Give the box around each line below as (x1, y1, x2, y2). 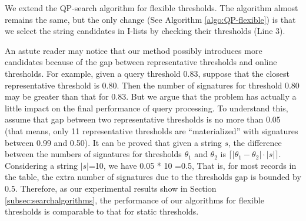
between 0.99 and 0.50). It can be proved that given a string (5, 136, 222, 148)
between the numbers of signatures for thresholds (5, 148, 182, 160)
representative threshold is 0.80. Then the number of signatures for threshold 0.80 (5, 79, 300, 91)
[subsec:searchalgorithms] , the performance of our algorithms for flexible (5, 193, 264, 206)
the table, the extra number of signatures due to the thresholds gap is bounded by (5, 171, 301, 183)
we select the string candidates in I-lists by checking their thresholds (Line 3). (5, 25, 285, 37)
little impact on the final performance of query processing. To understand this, (5, 101, 288, 114)
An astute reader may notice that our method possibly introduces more (5, 44, 262, 56)
